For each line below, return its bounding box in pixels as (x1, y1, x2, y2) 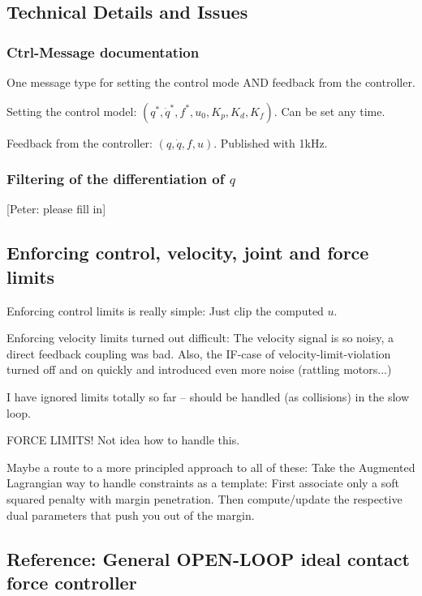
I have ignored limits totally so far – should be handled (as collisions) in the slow (6, 388, 410, 405)
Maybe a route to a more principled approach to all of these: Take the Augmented (6, 458, 416, 475)
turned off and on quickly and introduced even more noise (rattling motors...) (6, 361, 392, 378)
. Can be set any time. (273, 102, 385, 119)
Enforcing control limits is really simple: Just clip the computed (6, 302, 324, 319)
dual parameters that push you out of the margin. (6, 506, 255, 523)
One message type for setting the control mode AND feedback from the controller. (6, 74, 416, 90)
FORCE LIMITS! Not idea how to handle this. (6, 431, 240, 448)
